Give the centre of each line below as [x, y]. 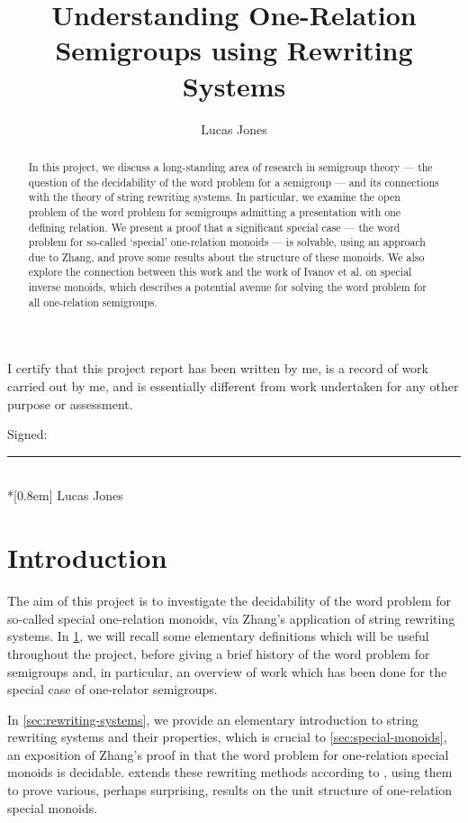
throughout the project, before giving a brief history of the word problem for [219, 653]
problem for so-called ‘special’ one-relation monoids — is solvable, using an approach [227, 242]
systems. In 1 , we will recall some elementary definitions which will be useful [218, 636]
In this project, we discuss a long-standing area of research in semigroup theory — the [230, 166]
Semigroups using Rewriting [234, 50]
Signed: [27, 434]
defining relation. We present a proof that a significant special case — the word [214, 227]
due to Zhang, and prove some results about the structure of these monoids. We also [226, 256]
